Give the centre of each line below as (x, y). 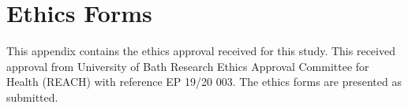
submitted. (32, 97)
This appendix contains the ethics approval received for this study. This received (201, 51)
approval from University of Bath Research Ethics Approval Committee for (188, 66)
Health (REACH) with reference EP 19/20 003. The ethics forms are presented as (204, 82)
